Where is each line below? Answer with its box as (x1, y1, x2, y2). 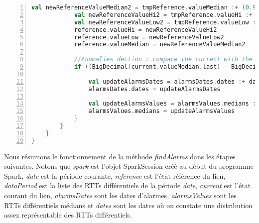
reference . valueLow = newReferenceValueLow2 (74, 33, 224, 41)
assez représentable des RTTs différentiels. (4, 210, 132, 220)
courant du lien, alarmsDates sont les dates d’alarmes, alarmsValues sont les (4, 190, 237, 200)
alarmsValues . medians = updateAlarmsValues (88, 108, 235, 115)
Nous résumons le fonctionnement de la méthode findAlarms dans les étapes (4, 151, 236, 161)
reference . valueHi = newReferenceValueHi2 (74, 26, 217, 33)
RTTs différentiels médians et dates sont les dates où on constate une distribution (4, 200, 253, 210)
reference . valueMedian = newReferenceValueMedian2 (74, 41, 246, 48)
